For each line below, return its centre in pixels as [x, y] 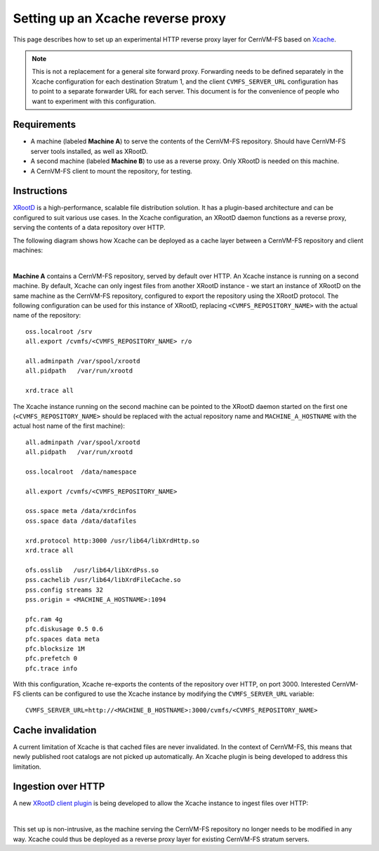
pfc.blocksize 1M [55, 649]
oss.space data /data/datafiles [81, 521]
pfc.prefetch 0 [52, 658]
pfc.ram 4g [44, 619]
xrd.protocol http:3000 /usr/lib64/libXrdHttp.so [113, 540]
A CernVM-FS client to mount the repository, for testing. [111, 171]
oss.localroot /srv [59, 331]
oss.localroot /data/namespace [81, 472]
